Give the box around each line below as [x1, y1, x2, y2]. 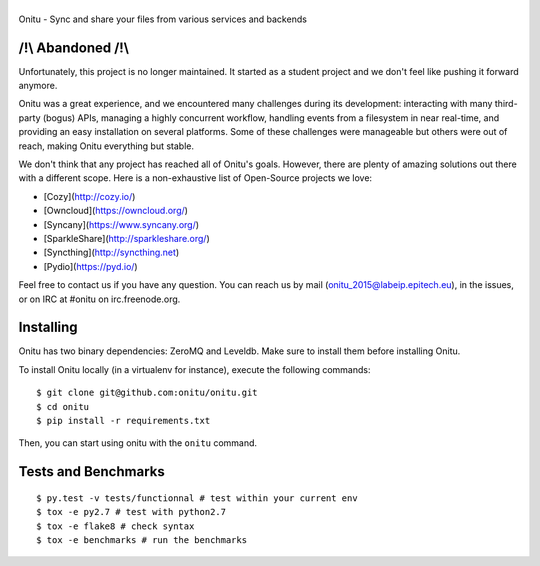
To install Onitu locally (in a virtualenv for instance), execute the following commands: [18, 363, 371, 375]
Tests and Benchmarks [18, 463, 165, 480]
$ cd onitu [36, 401, 90, 412]
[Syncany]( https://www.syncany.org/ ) [43, 218, 200, 230]
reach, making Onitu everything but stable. [18, 140, 195, 152]
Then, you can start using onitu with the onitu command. [18, 437, 258, 449]
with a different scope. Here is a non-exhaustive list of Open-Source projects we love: [18, 172, 373, 184]
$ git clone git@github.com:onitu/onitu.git [36, 387, 259, 399]
